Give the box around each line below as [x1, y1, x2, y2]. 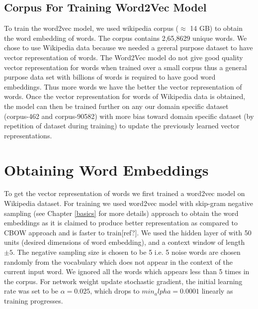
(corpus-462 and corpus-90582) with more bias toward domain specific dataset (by [4, 110, 254, 121]
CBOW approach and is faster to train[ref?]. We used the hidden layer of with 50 [4, 227, 252, 237]
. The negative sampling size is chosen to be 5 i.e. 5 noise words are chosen [12, 247, 241, 257]
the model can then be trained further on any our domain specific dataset [4, 101, 229, 111]
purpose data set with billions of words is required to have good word [4, 72, 216, 82]
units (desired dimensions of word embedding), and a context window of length [4, 237, 245, 247]
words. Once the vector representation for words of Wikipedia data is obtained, [4, 91, 246, 102]
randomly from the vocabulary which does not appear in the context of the [4, 256, 233, 267]
